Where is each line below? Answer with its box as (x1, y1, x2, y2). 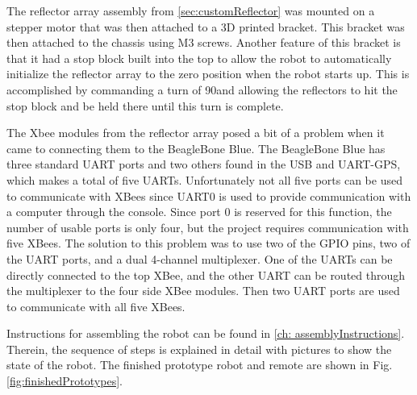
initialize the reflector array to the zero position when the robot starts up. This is (6, 65, 410, 82)
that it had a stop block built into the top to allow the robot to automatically (6, 49, 392, 66)
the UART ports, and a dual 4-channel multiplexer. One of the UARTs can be (6, 250, 393, 267)
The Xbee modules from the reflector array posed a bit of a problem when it (6, 124, 385, 141)
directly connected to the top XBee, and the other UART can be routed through (6, 266, 406, 283)
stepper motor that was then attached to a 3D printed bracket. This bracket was (6, 18, 405, 35)
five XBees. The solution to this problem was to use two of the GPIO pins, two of (6, 235, 411, 252)
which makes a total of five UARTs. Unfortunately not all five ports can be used (6, 171, 402, 188)
